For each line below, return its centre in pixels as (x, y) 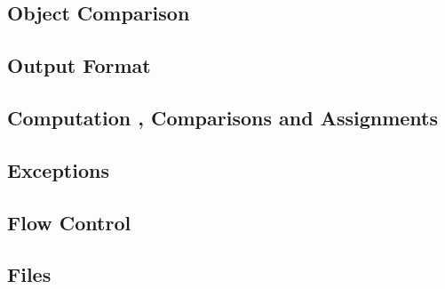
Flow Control (69, 222)
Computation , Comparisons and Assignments (223, 117)
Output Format (79, 65)
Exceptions (58, 169)
